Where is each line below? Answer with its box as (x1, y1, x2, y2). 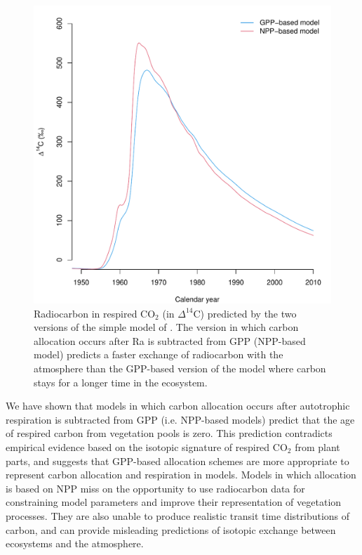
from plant (295, 439, 340, 454)
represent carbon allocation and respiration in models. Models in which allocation (6, 467, 356, 482)
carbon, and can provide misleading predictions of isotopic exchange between (6, 522, 336, 537)
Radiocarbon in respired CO (34, 306, 156, 320)
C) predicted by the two (193, 306, 297, 320)
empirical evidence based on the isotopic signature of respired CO (6, 439, 288, 454)
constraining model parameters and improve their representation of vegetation (6, 495, 342, 509)
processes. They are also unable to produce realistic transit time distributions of (6, 508, 350, 523)
